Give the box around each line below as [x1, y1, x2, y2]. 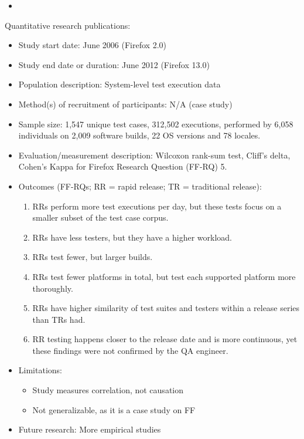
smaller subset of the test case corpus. [32, 211, 169, 224]
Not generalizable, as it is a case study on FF [32, 403, 196, 416]
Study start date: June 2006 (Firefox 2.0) [18, 39, 166, 51]
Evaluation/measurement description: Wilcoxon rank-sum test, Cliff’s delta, [18, 148, 291, 161]
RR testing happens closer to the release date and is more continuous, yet [32, 333, 298, 345]
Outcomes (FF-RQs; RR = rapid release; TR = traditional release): [18, 180, 262, 192]
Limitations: [18, 364, 62, 376]
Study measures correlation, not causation [32, 384, 184, 396]
